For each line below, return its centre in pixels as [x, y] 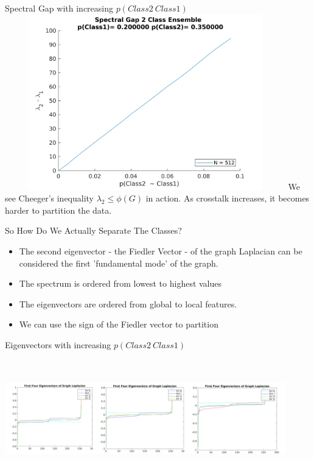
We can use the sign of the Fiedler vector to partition [119, 324]
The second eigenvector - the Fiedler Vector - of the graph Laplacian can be [161, 251]
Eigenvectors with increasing [58, 344]
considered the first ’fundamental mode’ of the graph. [119, 263]
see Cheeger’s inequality [50, 198]
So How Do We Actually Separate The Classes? [93, 230]
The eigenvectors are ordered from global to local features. [128, 303]
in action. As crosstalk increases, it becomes [228, 198]
